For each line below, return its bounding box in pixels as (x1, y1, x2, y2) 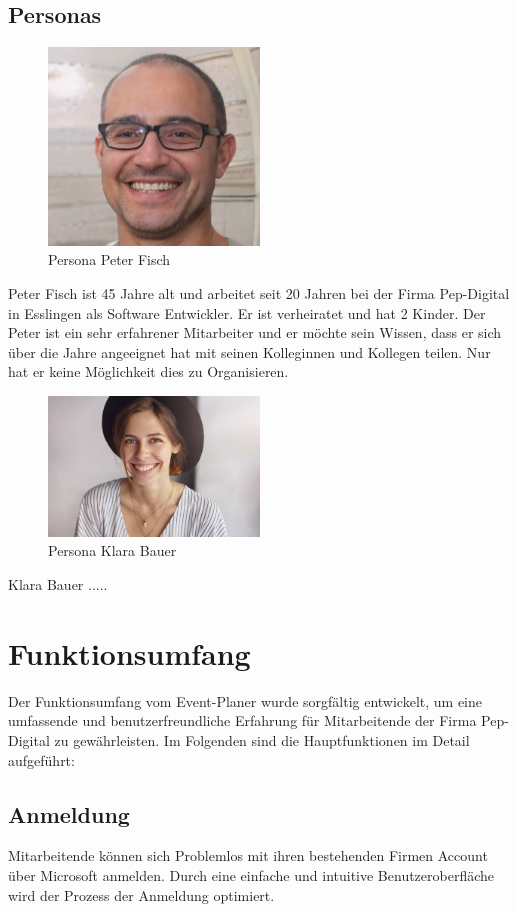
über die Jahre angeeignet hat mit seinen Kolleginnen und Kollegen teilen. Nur (8, 341, 491, 362)
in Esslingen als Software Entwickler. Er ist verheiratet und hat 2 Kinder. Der (8, 302, 486, 323)
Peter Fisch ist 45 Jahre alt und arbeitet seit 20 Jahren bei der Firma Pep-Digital (8, 282, 510, 303)
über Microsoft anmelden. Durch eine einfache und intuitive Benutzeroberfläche (8, 864, 495, 885)
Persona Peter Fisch (48, 249, 171, 270)
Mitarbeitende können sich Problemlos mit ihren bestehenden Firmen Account (8, 845, 488, 866)
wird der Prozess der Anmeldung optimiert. (8, 884, 275, 905)
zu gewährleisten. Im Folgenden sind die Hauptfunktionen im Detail (54, 729, 470, 750)
